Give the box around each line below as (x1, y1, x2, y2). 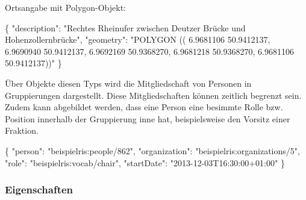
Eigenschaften (5, 182, 73, 197)
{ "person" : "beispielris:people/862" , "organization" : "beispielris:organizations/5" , (5, 144, 300, 157)
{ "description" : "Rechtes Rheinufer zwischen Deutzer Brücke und (5, 21, 246, 34)
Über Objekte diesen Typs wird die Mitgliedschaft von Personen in (5, 77, 252, 89)
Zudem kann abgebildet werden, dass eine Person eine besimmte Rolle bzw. (5, 101, 283, 113)
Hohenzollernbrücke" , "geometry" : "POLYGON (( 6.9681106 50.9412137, (5, 33, 270, 46)
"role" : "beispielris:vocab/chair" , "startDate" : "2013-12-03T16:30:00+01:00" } (5, 156, 285, 169)
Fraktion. (5, 124, 39, 137)
